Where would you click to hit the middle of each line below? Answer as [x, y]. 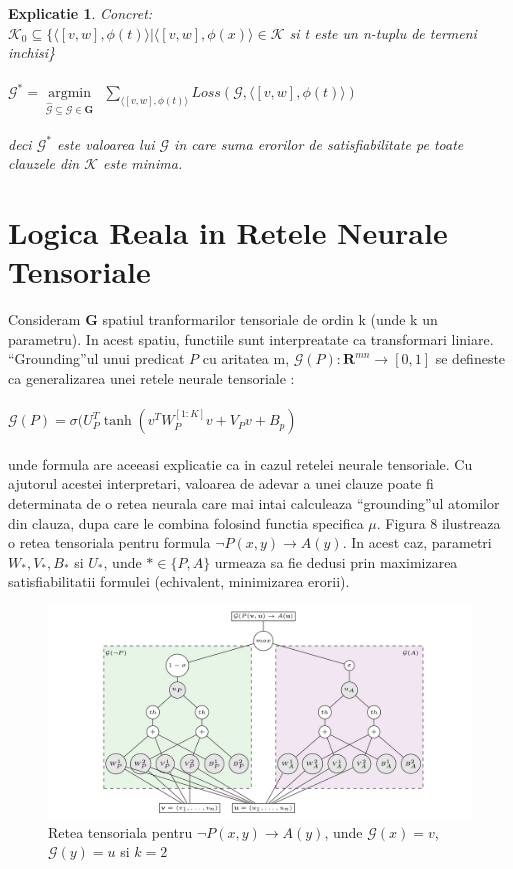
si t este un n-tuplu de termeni [383, 32]
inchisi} [32, 52]
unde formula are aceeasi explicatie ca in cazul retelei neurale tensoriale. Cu [240, 463]
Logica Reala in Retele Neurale [228, 232]
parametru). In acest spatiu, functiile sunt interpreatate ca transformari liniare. [251, 338]
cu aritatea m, [246, 358]
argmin [69, 93]
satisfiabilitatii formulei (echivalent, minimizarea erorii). [179, 581]
